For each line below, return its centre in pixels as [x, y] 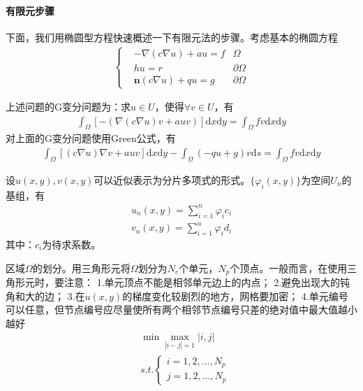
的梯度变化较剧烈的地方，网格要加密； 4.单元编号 [235, 296]
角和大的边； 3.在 [45, 296]
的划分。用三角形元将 [81, 268]
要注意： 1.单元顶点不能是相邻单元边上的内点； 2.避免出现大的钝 [202, 282]
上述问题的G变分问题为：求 [68, 107]
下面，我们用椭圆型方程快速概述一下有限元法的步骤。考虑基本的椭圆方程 [172, 37]
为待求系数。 [72, 244]
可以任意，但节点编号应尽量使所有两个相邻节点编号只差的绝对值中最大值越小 [181, 310]
